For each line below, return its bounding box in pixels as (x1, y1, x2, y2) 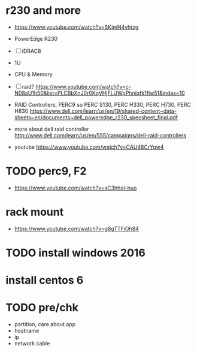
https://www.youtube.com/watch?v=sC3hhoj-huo (14, 184, 137, 191)
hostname (14, 327, 40, 335)
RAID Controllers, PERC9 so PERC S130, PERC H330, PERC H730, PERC (14, 101, 191, 108)
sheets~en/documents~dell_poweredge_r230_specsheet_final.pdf (14, 113, 178, 121)
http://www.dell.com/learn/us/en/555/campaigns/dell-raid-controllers (14, 131, 187, 139)
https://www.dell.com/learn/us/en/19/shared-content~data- (29, 107, 177, 115)
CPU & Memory (14, 70, 53, 78)
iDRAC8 (22, 47, 41, 55)
